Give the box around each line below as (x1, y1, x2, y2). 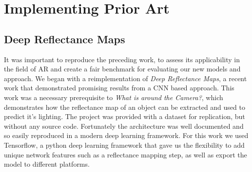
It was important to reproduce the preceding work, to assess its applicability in (4, 54, 240, 64)
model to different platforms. (4, 159, 90, 169)
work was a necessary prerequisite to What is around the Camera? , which (4, 92, 223, 102)
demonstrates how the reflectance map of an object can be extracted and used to (4, 102, 245, 112)
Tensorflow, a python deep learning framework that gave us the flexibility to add (4, 139, 245, 150)
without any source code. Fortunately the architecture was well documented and (4, 120, 244, 131)
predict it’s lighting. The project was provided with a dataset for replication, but (4, 111, 245, 121)
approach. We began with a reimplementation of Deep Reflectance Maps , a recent (4, 73, 247, 83)
